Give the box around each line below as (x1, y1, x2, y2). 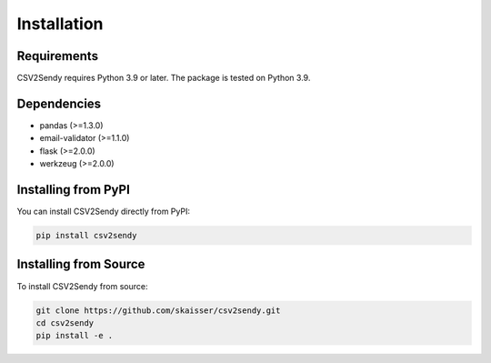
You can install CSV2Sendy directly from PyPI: (16, 206, 191, 217)
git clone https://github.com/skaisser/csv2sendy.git (35, 305, 281, 316)
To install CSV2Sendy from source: (16, 280, 148, 291)
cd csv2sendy (35, 318, 95, 328)
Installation (16, 14, 104, 34)
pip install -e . (35, 330, 114, 341)
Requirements (16, 48, 99, 64)
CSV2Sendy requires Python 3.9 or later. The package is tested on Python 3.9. (16, 73, 311, 84)
